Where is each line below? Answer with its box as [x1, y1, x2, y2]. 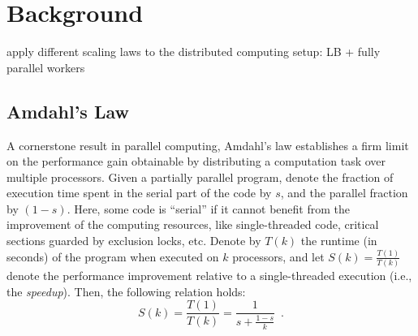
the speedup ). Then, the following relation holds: [6, 282, 246, 299]
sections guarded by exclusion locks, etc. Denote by [6, 232, 261, 249]
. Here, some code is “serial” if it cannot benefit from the [67, 200, 350, 217]
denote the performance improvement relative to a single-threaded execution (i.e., [6, 267, 412, 284]
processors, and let [232, 248, 325, 265]
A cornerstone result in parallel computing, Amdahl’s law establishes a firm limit [6, 136, 409, 153]
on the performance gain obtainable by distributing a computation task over [6, 153, 386, 170]
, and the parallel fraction [280, 184, 408, 201]
